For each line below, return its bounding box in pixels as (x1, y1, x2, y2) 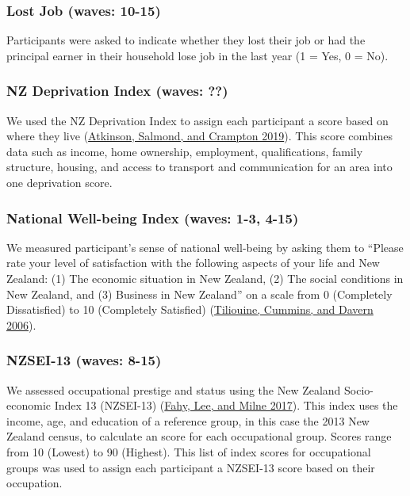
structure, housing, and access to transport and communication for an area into (6, 158, 393, 175)
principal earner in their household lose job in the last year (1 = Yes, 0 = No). (6, 47, 389, 63)
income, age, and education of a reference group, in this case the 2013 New (6, 412, 370, 429)
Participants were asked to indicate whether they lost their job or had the (6, 32, 366, 48)
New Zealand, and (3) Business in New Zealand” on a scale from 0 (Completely (6, 285, 393, 302)
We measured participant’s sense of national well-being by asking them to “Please (6, 238, 404, 255)
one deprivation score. (6, 174, 113, 190)
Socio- (344, 381, 374, 398)
